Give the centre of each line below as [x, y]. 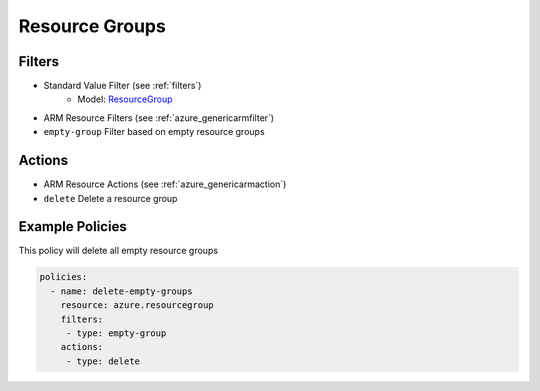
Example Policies [72, 226]
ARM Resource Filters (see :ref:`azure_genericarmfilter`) [159, 117]
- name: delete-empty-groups [122, 291]
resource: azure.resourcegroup [137, 305]
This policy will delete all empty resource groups [118, 251]
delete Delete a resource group [110, 198]
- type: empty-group [116, 333]
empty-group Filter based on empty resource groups [154, 132]
